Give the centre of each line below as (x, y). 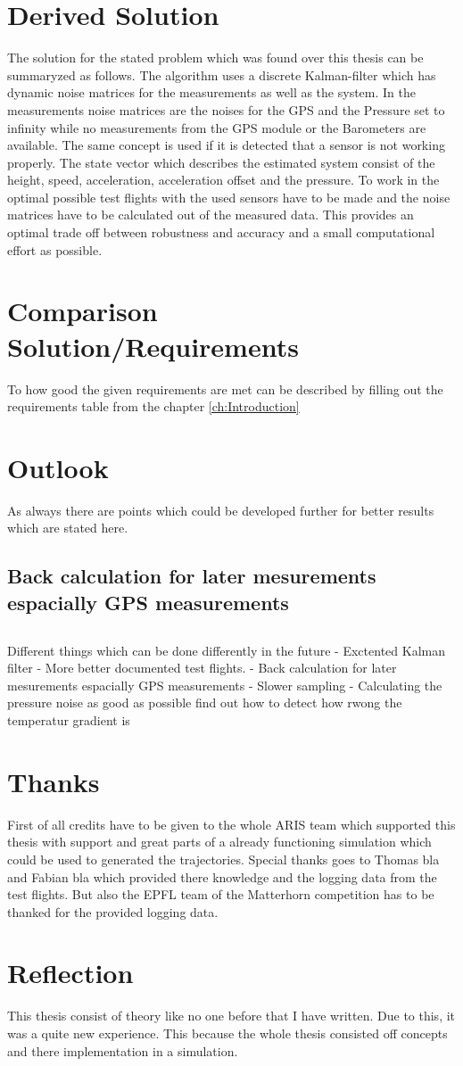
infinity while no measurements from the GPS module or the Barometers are (217, 127)
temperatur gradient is (69, 720)
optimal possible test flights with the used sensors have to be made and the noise (229, 197)
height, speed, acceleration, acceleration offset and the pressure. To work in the (223, 180)
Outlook (58, 467)
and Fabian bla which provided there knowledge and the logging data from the (222, 876)
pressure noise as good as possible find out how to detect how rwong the (205, 702)
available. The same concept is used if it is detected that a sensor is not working (226, 145)
